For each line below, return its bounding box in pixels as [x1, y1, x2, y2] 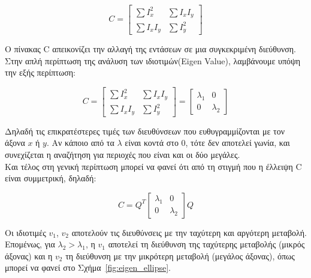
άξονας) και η [5, 249, 53, 262]
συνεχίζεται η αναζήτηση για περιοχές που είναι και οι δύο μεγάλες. [5, 148, 240, 160]
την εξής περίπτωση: [5, 66, 76, 79]
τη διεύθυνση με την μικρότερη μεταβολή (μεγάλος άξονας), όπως [65, 249, 295, 262]
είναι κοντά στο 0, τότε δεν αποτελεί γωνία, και [125, 136, 290, 149]
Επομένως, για [5, 238, 55, 250]
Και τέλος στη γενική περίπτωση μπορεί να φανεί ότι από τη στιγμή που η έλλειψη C [5, 160, 302, 172]
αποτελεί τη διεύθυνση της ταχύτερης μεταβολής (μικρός [108, 238, 305, 250]
